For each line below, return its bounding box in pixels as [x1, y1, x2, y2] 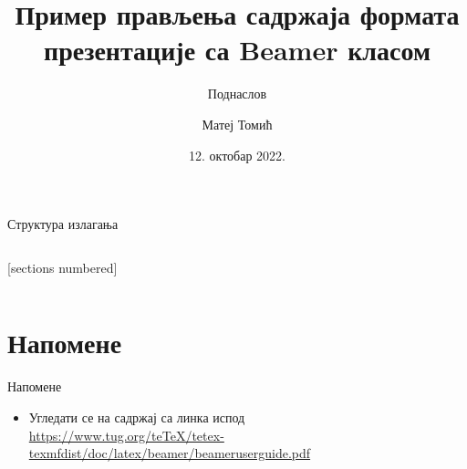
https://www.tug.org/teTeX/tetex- [28, 425, 224, 444]
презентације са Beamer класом [44, 31, 431, 68]
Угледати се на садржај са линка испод [28, 408, 245, 426]
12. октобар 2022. [189, 145, 285, 164]
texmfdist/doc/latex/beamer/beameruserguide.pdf [28, 443, 311, 463]
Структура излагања [7, 214, 119, 234]
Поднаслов [207, 84, 267, 103]
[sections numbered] [7, 257, 118, 276]
